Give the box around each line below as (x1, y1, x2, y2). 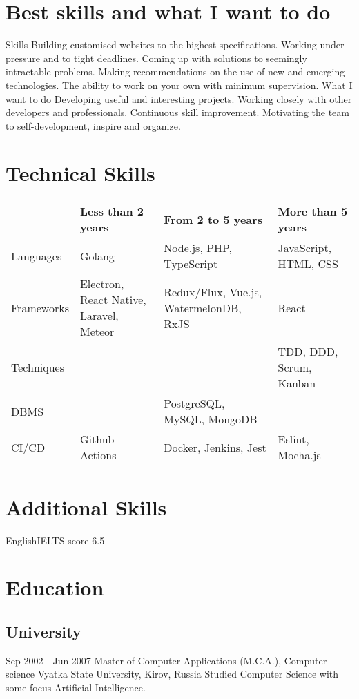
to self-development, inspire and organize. (6, 118, 181, 133)
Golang (79, 247, 115, 264)
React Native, (79, 291, 146, 308)
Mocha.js (278, 447, 321, 463)
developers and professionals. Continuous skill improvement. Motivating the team (6, 105, 349, 119)
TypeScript (164, 256, 218, 272)
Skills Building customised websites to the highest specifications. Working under (6, 37, 345, 52)
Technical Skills (6, 159, 155, 187)
